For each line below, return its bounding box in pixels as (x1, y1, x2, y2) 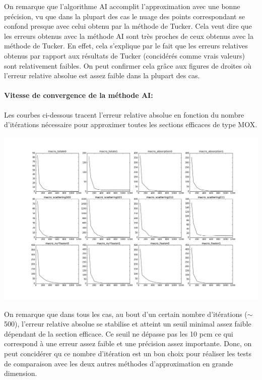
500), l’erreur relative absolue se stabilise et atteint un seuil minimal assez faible (4, 318, 251, 329)
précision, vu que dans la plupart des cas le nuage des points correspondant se (4, 11, 245, 21)
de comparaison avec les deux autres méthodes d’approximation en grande (4, 358, 233, 368)
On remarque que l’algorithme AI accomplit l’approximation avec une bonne (4, 1, 240, 11)
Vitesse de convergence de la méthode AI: (4, 90, 153, 100)
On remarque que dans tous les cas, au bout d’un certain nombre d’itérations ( (4, 308, 247, 319)
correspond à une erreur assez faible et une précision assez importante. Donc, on (4, 338, 252, 349)
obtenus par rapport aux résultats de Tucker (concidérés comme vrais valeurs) (4, 50, 245, 61)
